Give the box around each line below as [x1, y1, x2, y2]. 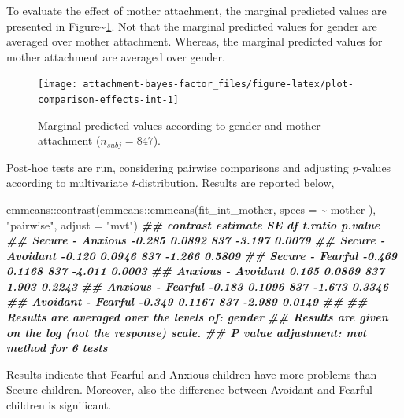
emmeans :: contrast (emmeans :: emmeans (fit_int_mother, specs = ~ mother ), [6, 200, 376, 217]
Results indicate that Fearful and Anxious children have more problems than [6, 365, 377, 382]
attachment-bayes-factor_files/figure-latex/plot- [83, 79, 354, 90]
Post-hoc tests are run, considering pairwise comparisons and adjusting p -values [6, 159, 391, 175]
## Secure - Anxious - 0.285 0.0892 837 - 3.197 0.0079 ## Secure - [6, 232, 385, 248]
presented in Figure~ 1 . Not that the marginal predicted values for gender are [6, 17, 377, 34]
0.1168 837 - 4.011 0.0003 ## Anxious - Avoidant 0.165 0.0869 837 [6, 262, 384, 279]
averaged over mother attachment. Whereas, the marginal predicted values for [6, 33, 383, 49]
